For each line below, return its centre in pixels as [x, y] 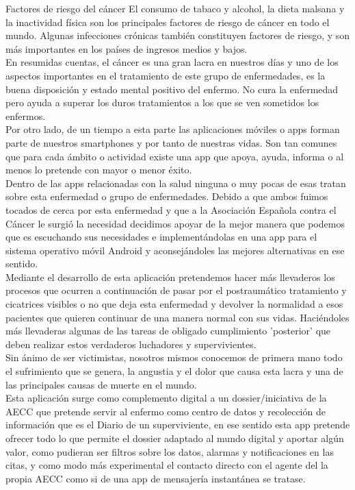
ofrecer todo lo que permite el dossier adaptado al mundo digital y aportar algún [175, 438]
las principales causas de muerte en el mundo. [101, 384]
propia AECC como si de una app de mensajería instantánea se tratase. [156, 478]
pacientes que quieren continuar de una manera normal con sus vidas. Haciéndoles [177, 317]
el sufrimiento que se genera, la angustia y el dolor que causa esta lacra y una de [174, 371]
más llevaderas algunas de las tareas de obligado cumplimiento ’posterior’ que [168, 331]
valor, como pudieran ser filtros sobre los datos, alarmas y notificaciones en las [170, 451]
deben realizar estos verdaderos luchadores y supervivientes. [131, 344]
